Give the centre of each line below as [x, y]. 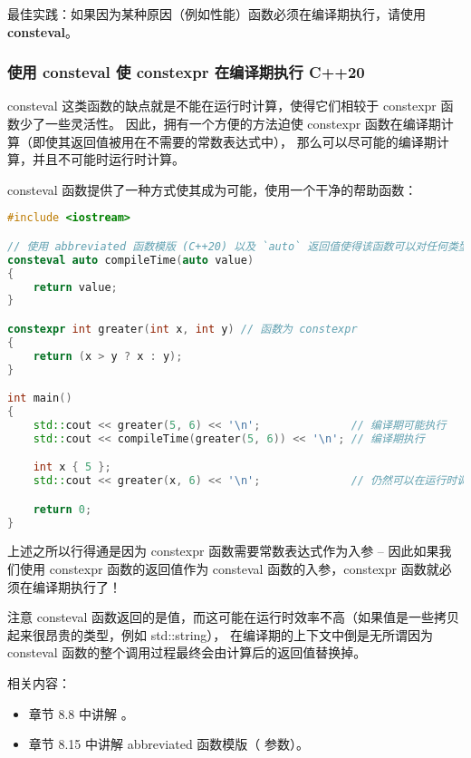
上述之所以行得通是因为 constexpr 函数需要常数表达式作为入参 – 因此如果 [223, 551]
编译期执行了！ [77, 586]
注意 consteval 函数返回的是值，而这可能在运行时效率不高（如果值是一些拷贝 [233, 617]
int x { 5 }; [72, 467]
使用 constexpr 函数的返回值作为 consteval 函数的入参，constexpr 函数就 [229, 568]
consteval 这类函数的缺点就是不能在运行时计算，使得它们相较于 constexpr [222, 106]
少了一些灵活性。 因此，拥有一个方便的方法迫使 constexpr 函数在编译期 [230, 123]
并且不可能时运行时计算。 [108, 159]
